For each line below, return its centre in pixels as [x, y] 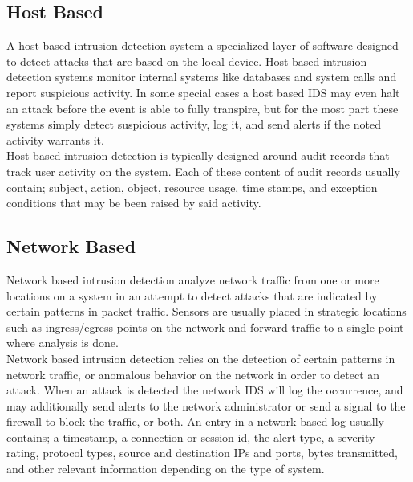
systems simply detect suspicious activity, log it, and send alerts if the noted [194, 124]
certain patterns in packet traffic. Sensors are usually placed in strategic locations [206, 311]
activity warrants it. [55, 139]
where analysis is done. [63, 343]
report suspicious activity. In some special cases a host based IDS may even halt [203, 92]
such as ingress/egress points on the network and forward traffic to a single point [205, 327]
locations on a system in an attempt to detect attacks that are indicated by [192, 295]
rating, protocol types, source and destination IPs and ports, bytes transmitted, [202, 453]
